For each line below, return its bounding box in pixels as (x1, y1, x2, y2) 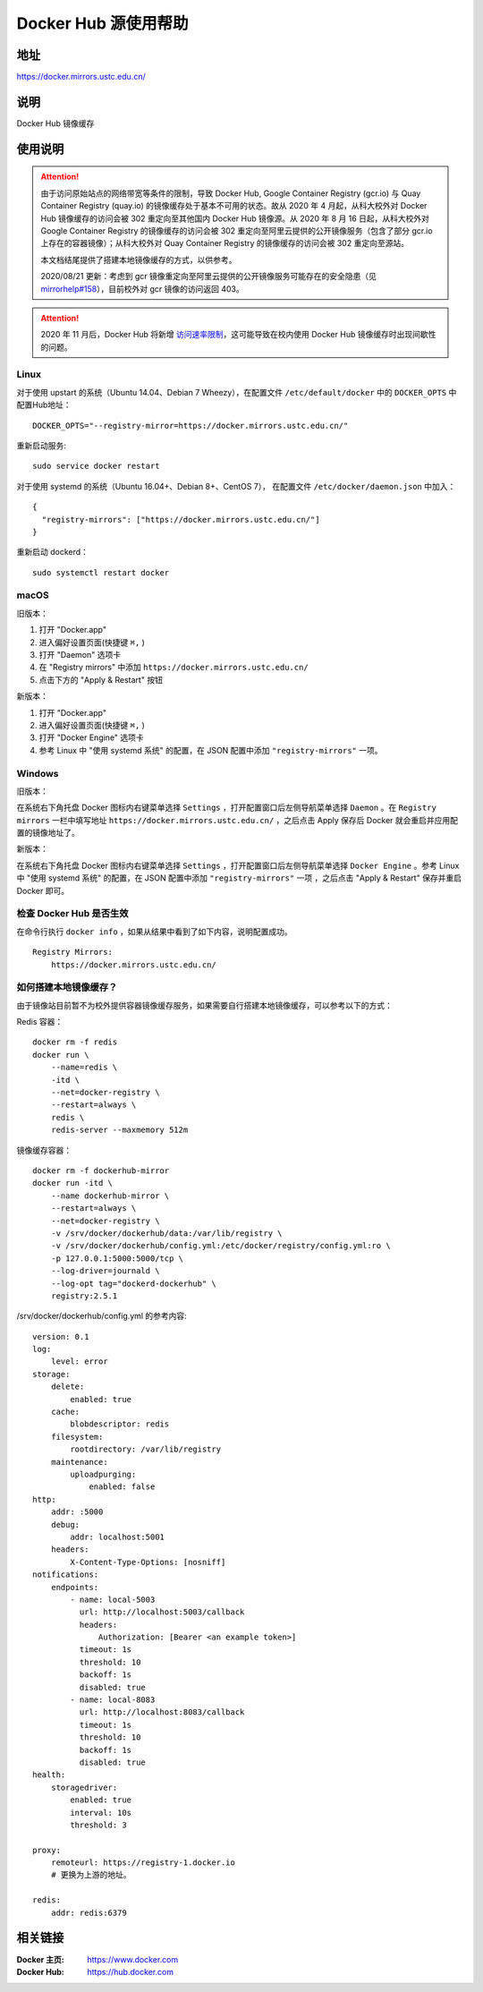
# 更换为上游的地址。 (50, 1870, 131, 1880)
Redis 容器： (16, 1017, 64, 1027)
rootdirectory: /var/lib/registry (70, 1444, 222, 1454)
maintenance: (50, 1457, 108, 1467)
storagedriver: (50, 1782, 118, 1792)
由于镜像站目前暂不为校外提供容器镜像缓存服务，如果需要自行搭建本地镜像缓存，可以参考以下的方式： (16, 1000, 393, 1010)
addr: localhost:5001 (70, 1531, 165, 1542)
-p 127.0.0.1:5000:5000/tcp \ (50, 1253, 183, 1264)
